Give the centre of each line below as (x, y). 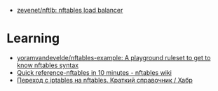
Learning (33, 38)
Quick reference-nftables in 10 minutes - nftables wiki (94, 72)
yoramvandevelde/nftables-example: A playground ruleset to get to (114, 57)
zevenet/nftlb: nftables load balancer (70, 10)
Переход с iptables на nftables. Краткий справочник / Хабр (105, 80)
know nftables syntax (47, 65)
